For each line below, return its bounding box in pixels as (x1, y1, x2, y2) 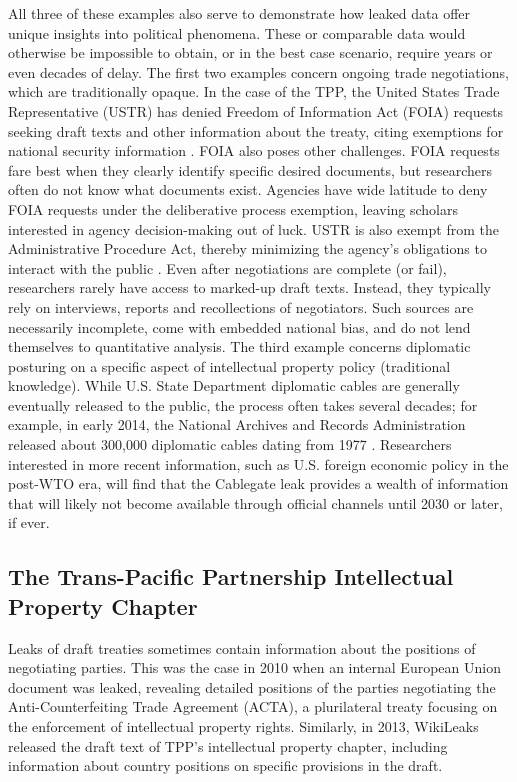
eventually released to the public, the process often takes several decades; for (8, 394, 478, 415)
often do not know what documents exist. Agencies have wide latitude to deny (8, 179, 488, 200)
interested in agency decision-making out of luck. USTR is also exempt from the (8, 218, 499, 239)
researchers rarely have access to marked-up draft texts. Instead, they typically (8, 277, 491, 298)
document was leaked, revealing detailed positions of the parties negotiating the (8, 676, 496, 697)
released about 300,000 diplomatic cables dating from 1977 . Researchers (8, 434, 452, 455)
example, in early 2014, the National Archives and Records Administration (8, 414, 466, 435)
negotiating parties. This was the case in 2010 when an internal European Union (8, 657, 501, 678)
